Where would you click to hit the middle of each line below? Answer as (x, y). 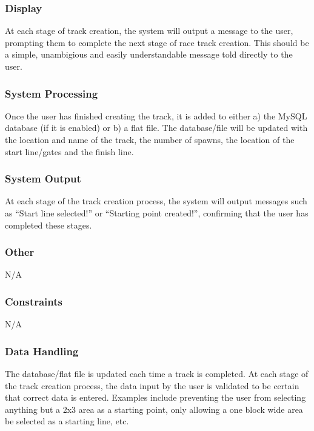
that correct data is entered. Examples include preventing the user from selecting (155, 397)
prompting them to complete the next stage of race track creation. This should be (157, 42)
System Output (43, 179)
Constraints (34, 301)
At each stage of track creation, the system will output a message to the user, (149, 31)
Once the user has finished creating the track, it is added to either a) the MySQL (156, 115)
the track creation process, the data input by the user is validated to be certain (152, 385)
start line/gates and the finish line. (69, 151)
